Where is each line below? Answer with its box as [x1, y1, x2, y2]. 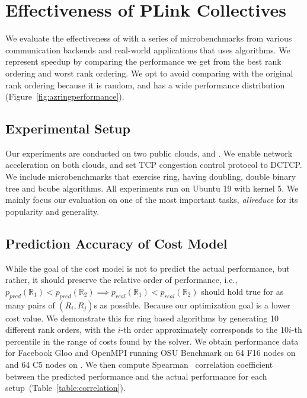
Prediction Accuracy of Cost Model [5, 234, 228, 252]
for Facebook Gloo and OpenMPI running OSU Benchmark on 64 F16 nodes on [5, 346, 296, 359]
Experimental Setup [5, 119, 130, 138]
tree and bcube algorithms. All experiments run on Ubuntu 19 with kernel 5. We [5, 182, 299, 194]
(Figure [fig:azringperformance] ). [5, 90, 124, 103]
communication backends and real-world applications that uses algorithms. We [5, 43, 290, 56]
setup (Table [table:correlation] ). [5, 381, 126, 394]
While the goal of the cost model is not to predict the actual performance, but [5, 262, 290, 274]
